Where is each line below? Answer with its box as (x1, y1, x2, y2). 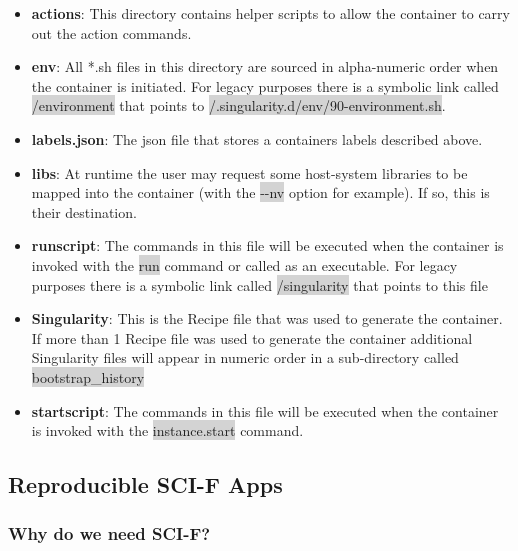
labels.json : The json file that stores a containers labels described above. (31, 128, 483, 149)
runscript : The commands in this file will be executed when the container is (31, 235, 504, 256)
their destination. (31, 201, 137, 222)
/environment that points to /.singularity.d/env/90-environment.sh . (31, 95, 446, 116)
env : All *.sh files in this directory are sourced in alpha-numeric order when (31, 56, 499, 77)
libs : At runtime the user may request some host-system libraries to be (31, 162, 468, 183)
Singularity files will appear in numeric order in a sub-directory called (31, 347, 459, 368)
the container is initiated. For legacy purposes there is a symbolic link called (31, 75, 499, 96)
